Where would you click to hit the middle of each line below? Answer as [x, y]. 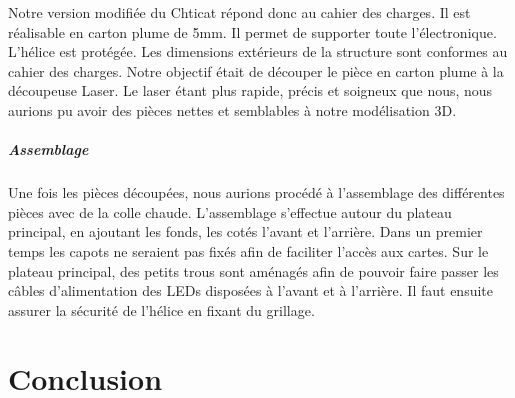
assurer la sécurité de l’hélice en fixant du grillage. [161, 309]
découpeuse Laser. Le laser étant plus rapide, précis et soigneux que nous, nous [250, 90]
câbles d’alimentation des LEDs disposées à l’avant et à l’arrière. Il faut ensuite [250, 290]
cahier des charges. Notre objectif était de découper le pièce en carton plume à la [256, 70]
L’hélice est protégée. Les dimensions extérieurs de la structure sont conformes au [258, 51]
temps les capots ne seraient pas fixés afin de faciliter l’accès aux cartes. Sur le [248, 250]
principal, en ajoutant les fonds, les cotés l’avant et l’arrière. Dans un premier [245, 231]
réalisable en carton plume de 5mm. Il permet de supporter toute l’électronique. [252, 31]
